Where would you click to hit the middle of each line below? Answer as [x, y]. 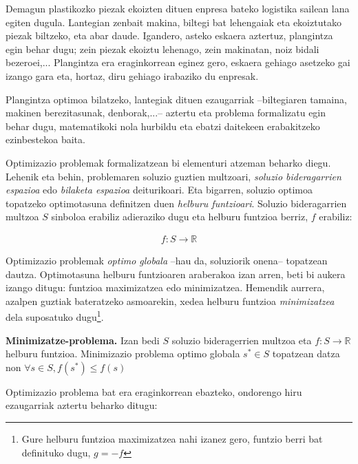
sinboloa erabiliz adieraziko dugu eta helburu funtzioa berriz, [180, 217]
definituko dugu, [56, 452]
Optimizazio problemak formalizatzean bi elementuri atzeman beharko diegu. [168, 162]
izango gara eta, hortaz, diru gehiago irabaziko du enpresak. [132, 75]
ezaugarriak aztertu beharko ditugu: [82, 405]
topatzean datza [306, 354]
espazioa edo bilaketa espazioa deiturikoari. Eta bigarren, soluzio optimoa [159, 190]
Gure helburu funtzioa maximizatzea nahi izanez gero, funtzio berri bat [172, 438]
